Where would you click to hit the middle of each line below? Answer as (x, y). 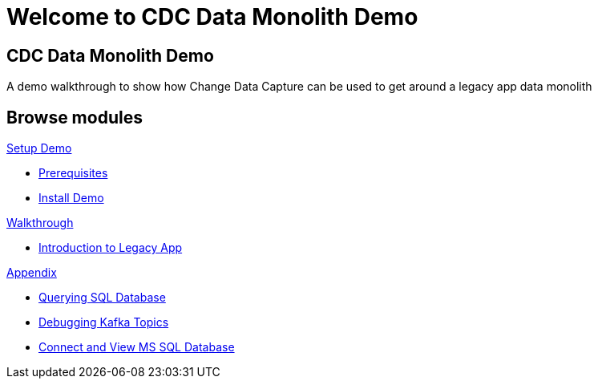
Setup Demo (39, 148)
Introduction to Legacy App (111, 248)
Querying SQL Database (102, 298)
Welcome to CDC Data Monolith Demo (212, 17)
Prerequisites (73, 173)
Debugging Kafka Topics (104, 322)
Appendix (32, 273)
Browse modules (75, 117)
